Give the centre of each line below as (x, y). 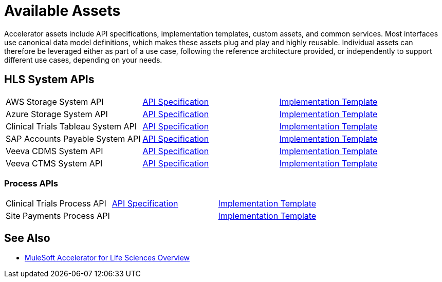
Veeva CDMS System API (54, 151)
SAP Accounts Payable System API (73, 138)
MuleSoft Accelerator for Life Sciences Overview (107, 258)
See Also (27, 238)
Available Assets (62, 11)
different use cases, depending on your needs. (83, 60)
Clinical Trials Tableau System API (71, 126)
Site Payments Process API (58, 216)
